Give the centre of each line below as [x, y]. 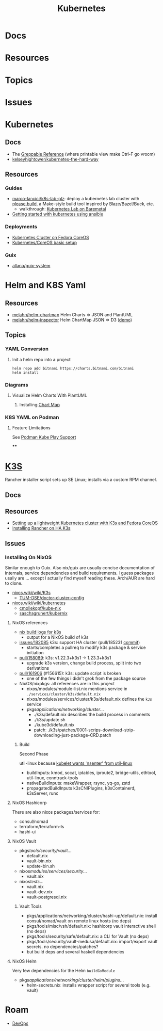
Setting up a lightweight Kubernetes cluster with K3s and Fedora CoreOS [85, 523]
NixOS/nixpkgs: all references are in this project [67, 684]
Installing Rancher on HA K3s [41, 528]
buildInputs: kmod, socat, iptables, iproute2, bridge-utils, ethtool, [91, 773]
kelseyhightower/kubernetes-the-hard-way [55, 159]
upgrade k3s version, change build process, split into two [84, 663]
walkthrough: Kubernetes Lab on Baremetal [63, 209]
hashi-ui [27, 832]
